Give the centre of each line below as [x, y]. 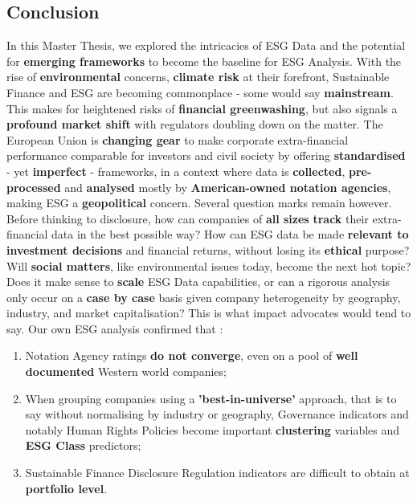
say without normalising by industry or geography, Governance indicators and [217, 414]
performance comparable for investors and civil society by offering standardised [206, 155]
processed [34, 187]
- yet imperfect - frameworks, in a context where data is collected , [176, 171]
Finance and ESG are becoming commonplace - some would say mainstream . [200, 92]
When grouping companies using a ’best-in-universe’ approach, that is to [211, 398]
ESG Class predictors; [83, 445]
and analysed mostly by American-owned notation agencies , [228, 187]
